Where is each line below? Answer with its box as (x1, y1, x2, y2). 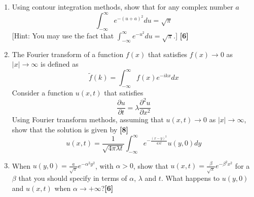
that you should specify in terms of (18, 173, 127, 183)
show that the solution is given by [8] (12, 124, 128, 134)
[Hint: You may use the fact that (12, 30, 114, 40)
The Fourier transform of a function (12, 48, 124, 59)
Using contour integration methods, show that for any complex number (12, 2, 233, 12)
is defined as (40, 59, 79, 69)
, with (95, 160, 114, 171)
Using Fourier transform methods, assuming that (12, 114, 164, 125)
